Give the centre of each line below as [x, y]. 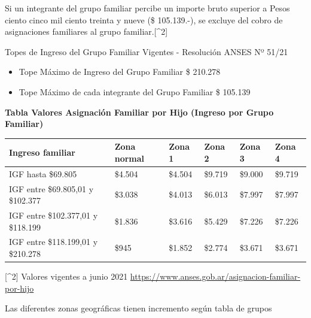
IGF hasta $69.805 [43, 173]
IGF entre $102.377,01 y [54, 215]
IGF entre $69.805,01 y [51, 188]
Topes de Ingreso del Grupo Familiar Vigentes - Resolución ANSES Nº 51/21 [147, 51]
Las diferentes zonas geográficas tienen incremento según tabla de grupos [138, 308]
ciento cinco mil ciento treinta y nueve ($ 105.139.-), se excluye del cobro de [144, 19]
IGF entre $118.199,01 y [54, 242]
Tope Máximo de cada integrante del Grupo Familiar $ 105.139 [135, 91]
